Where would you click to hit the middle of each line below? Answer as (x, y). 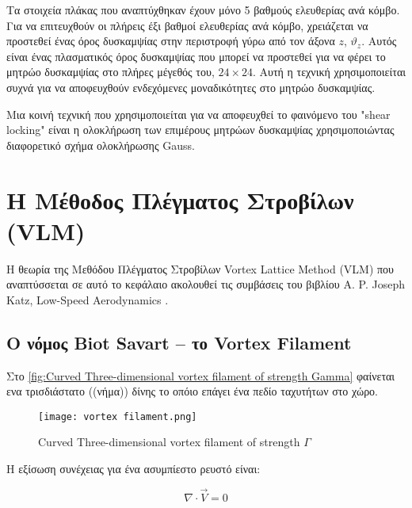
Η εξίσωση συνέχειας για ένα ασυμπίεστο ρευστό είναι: (134, 469)
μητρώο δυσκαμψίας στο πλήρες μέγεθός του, (111, 72)
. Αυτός (379, 41)
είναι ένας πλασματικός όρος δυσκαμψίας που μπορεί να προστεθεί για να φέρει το (196, 56)
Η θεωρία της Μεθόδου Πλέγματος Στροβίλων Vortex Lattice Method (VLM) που (200, 268)
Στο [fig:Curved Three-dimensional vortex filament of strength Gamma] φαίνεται (201, 375)
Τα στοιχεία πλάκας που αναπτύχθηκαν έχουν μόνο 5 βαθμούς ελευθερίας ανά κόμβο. (203, 10)
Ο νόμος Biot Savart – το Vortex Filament (179, 342)
